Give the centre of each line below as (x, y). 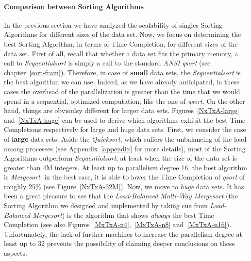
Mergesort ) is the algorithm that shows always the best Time (123, 215)
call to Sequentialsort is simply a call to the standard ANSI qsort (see (107, 63)
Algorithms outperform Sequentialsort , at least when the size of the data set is (120, 158)
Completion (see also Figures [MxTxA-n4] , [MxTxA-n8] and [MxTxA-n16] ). (118, 224)
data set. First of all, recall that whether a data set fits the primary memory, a (121, 53)
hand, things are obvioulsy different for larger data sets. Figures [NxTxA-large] (122, 110)
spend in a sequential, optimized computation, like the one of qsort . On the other (125, 101)
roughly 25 (20, 186)
